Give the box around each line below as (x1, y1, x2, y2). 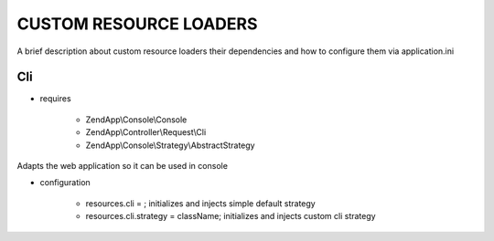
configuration (39, 177, 91, 188)
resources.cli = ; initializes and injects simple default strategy (85, 197, 316, 209)
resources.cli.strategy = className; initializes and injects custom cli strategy (85, 211, 376, 222)
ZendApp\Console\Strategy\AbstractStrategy (85, 140, 255, 151)
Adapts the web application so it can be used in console (16, 161, 229, 172)
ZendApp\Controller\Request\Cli (85, 127, 207, 138)
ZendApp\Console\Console (85, 114, 188, 125)
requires (39, 93, 72, 104)
